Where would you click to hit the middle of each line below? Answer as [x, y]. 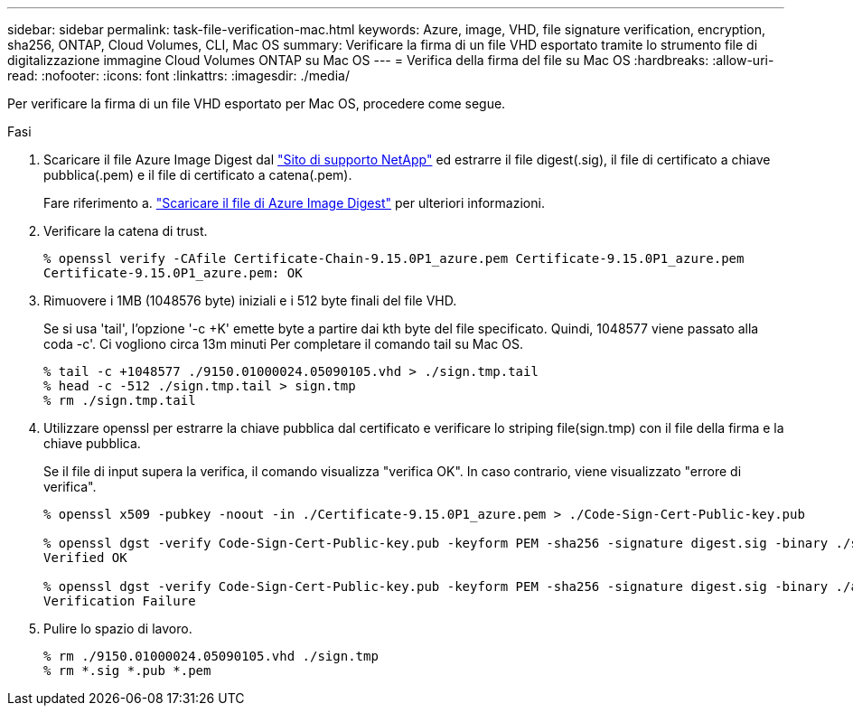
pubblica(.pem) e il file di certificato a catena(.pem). [198, 175]
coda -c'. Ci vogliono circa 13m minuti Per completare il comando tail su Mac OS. [284, 344]
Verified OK [85, 558]
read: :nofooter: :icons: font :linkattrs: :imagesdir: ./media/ [178, 75]
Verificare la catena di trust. [126, 231]
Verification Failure [120, 601]
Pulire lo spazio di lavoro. [118, 629]
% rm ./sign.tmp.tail [120, 400]
